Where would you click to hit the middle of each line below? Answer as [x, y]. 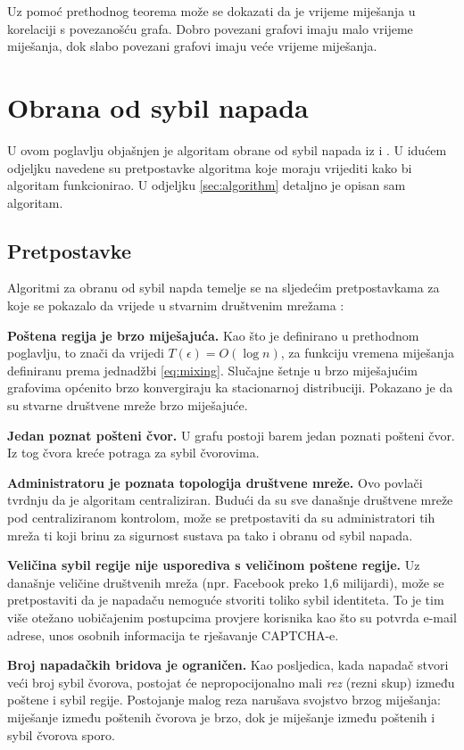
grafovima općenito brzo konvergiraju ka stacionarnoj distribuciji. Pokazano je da [230, 387]
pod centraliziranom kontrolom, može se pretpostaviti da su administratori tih [221, 518]
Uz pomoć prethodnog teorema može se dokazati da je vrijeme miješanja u [211, 11]
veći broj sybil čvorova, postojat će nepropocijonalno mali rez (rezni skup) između [231, 682]
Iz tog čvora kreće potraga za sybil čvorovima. [133, 453]
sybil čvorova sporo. [61, 734]
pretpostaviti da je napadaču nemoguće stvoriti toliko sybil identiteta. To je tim [226, 600]
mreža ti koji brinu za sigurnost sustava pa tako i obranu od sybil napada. [210, 535]
